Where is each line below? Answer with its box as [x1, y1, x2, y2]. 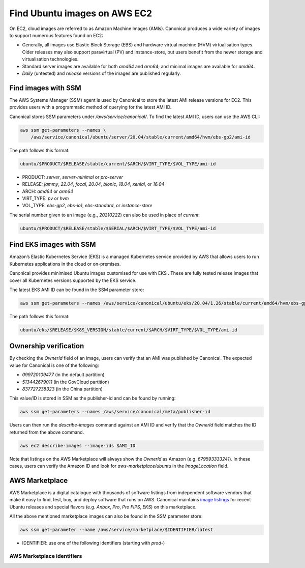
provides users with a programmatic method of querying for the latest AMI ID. [9, 104, 172, 110]
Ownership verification [9, 342, 84, 351]
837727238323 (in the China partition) [22, 386, 103, 392]
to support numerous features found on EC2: [9, 32, 104, 38]
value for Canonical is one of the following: [9, 362, 99, 368]
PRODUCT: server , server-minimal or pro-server [22, 174, 123, 180]
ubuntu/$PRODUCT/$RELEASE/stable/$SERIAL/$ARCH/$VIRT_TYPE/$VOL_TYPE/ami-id [20, 225, 216, 231]
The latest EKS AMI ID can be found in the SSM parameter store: [9, 287, 144, 293]
